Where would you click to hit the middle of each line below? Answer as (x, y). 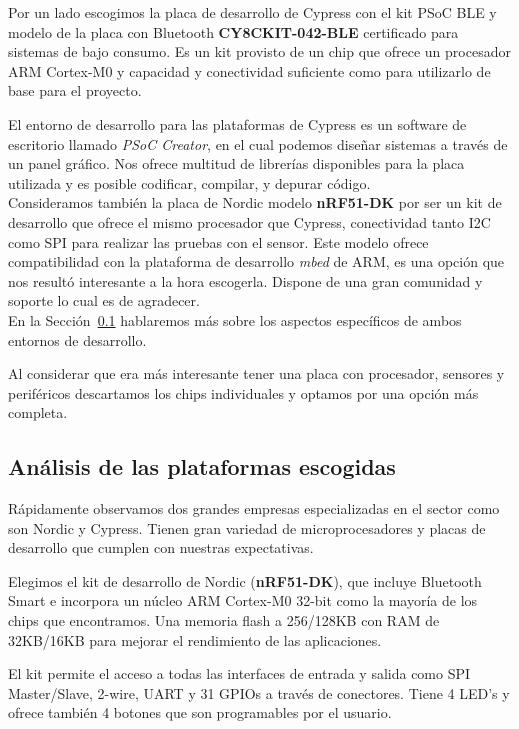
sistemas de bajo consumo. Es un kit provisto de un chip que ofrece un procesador (259, 51)
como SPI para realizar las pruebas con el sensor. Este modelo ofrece (218, 241)
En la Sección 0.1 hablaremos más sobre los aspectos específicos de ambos (235, 319)
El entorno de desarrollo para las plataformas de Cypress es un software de (237, 123)
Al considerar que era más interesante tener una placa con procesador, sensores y (256, 373)
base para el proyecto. (75, 90)
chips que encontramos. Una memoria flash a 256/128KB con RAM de (224, 620)
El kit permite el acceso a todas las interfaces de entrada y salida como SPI (239, 673)
